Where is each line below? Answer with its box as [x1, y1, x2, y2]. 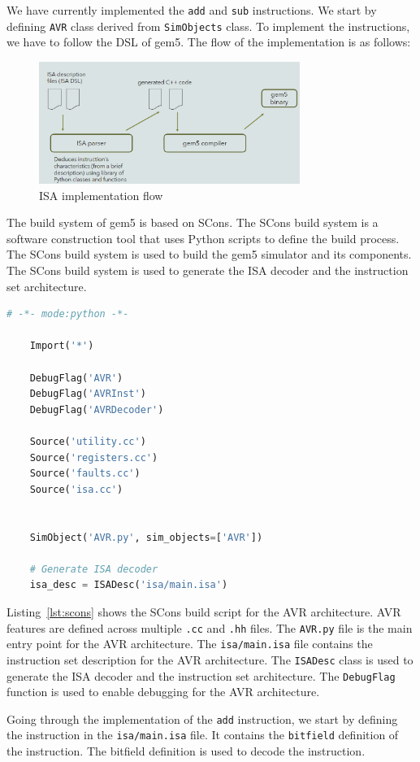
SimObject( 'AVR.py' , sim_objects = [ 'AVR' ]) [29, 531, 263, 543]
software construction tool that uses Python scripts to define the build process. [6, 229, 400, 246]
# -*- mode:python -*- [6, 308, 129, 320]
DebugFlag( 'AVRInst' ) [29, 388, 146, 400]
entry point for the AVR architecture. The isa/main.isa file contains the [6, 635, 373, 652]
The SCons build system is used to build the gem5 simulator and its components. [6, 246, 412, 263]
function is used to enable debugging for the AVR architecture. [6, 683, 320, 700]
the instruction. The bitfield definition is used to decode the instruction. [6, 742, 366, 760]
